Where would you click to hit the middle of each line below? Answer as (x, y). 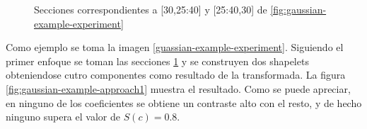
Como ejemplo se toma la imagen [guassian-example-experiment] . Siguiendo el (175, 47)
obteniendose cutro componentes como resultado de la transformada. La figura (176, 75)
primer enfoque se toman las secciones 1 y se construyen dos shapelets (157, 61)
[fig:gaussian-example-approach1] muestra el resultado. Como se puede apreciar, (178, 88)
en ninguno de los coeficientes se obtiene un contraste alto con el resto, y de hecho (184, 102)
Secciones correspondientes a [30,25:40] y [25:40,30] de (151, 9)
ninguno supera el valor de (63, 117)
